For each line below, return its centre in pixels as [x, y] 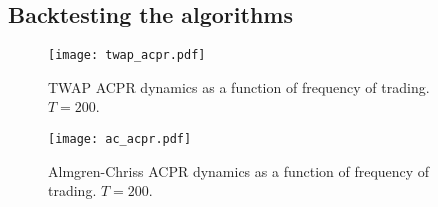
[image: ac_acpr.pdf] [120, 139]
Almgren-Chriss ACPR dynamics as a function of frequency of [239, 170]
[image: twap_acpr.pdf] [127, 55]
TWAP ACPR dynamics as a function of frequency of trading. [239, 86]
